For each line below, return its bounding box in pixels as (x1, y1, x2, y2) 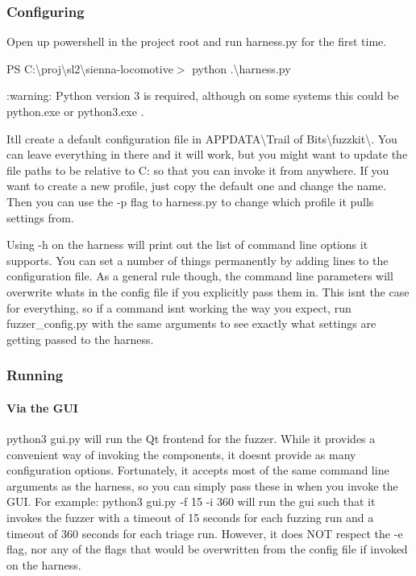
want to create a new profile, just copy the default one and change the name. (6, 177, 387, 194)
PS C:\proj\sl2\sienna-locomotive (6, 60, 173, 77)
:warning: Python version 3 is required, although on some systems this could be (6, 87, 399, 104)
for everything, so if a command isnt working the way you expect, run (6, 299, 352, 316)
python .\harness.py (192, 60, 291, 77)
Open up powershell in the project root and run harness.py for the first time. (6, 33, 387, 50)
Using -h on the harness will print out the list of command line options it (6, 236, 368, 253)
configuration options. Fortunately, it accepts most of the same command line (6, 462, 389, 479)
